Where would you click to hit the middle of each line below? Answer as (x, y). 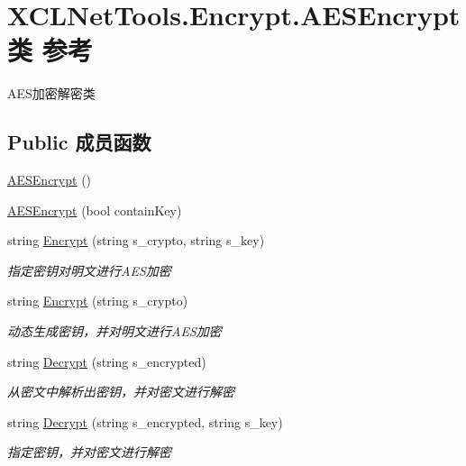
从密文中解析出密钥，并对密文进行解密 (121, 392)
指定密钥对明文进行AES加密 (89, 270)
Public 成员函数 (79, 142)
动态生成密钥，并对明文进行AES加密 (114, 331)
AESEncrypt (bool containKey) (95, 210)
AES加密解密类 (51, 93)
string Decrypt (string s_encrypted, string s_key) (145, 421)
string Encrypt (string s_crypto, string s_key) (136, 240)
